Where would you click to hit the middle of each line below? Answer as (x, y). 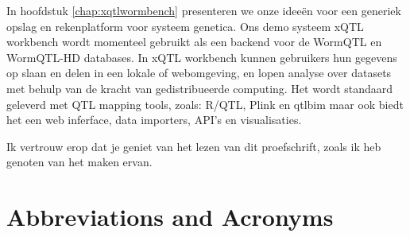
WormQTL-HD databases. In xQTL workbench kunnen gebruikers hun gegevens (202, 57)
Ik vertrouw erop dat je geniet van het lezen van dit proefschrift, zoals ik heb (194, 146)
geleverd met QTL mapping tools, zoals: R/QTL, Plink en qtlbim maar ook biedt (205, 104)
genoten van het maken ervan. (79, 162)
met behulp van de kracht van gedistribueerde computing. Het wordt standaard (200, 88)
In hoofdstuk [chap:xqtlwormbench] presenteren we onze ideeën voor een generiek (204, 10)
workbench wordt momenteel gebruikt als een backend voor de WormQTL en (194, 42)
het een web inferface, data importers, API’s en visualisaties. (154, 120)
